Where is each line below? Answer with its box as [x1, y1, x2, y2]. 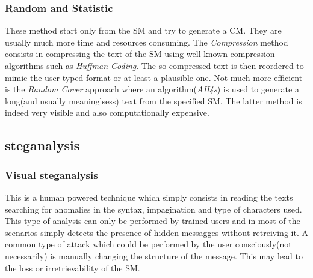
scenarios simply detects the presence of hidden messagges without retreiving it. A [5, 226, 308, 238]
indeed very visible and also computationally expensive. [5, 106, 209, 119]
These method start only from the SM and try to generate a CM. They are [5, 24, 282, 37]
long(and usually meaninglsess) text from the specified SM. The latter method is [5, 94, 302, 107]
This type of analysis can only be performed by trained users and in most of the [5, 214, 300, 227]
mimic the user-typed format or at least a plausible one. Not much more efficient [5, 71, 303, 83]
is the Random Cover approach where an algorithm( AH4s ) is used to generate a [5, 83, 299, 95]
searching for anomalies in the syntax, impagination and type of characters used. [5, 202, 302, 215]
